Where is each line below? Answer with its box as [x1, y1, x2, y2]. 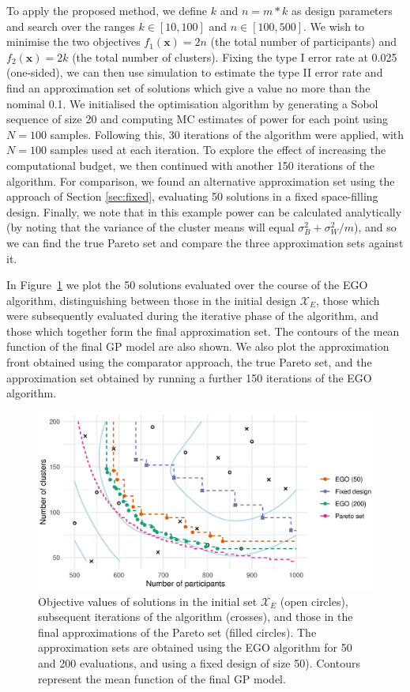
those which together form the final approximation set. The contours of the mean [6, 322, 400, 339]
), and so [353, 219, 397, 235]
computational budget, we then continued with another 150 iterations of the [6, 156, 375, 173]
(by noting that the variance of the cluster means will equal [6, 219, 295, 235]
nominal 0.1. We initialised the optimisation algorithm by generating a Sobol [6, 95, 378, 111]
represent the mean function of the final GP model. [38, 670, 286, 686]
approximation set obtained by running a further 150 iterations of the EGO [6, 369, 372, 385]
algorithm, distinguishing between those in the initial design [6, 291, 297, 308]
